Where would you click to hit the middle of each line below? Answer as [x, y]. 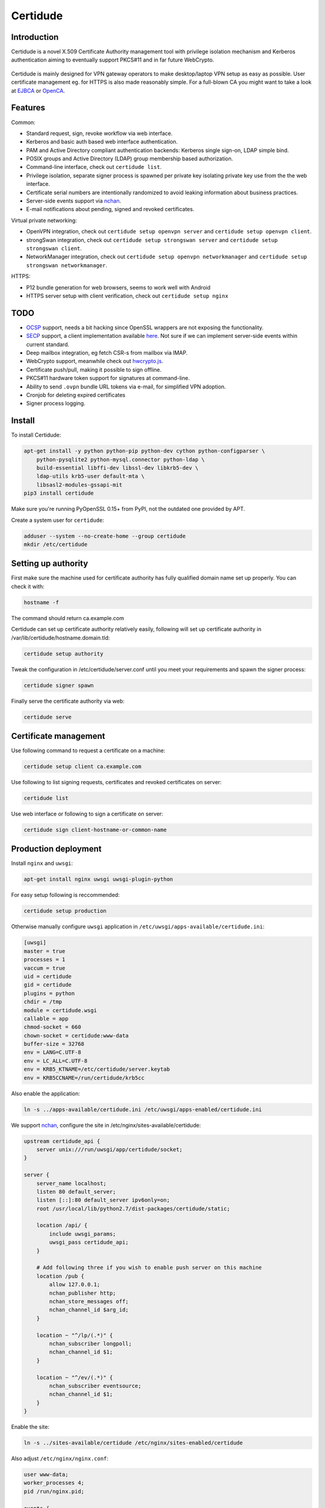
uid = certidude [48, 976]
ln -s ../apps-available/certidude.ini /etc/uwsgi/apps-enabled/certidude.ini [143, 1109]
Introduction [35, 37]
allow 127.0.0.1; [75, 1285]
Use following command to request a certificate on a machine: [88, 750]
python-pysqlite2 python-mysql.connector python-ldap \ [121, 459]
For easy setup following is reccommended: [65, 895]
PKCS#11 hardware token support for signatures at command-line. [108, 378]
